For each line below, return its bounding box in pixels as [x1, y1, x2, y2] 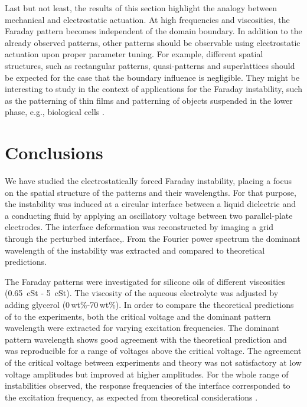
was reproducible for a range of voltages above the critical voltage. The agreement [5, 344, 302, 357]
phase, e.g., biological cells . [5, 106, 104, 118]
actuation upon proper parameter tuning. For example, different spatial [5, 48, 263, 60]
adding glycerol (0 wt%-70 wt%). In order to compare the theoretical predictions [5, 298, 294, 310]
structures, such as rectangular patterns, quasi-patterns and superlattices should [5, 59, 295, 71]
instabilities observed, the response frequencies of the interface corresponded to [5, 379, 290, 392]
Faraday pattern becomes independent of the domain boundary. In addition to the [5, 25, 302, 37]
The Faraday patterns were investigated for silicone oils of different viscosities [5, 275, 285, 287]
